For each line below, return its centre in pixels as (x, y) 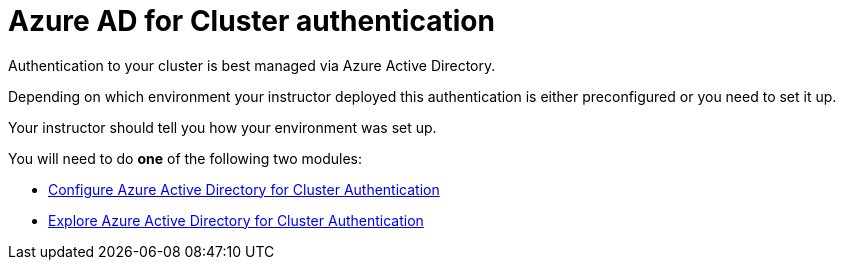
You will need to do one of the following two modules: (185, 158)
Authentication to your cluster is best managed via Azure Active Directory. (252, 65)
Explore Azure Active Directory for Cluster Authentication (236, 220)
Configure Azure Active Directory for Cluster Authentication (244, 189)
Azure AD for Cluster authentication (251, 21)
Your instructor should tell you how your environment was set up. (222, 127)
